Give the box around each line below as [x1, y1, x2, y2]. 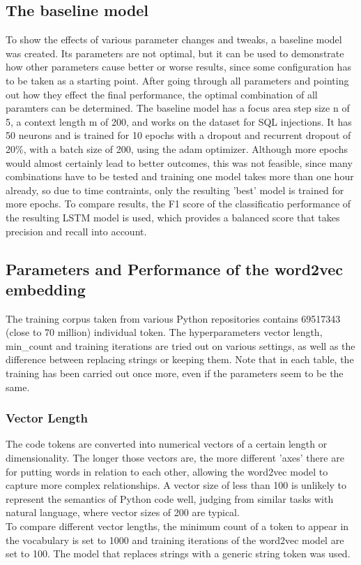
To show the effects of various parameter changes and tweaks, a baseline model [6, 32, 342, 47]
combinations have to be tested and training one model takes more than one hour [6, 169, 354, 184]
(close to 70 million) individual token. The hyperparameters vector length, [6, 325, 323, 339]
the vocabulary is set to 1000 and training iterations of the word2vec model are [6, 532, 344, 547]
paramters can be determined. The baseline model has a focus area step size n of [6, 101, 350, 115]
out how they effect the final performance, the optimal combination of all [6, 87, 318, 101]
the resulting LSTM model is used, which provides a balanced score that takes [6, 210, 340, 224]
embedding [6, 278, 86, 300]
